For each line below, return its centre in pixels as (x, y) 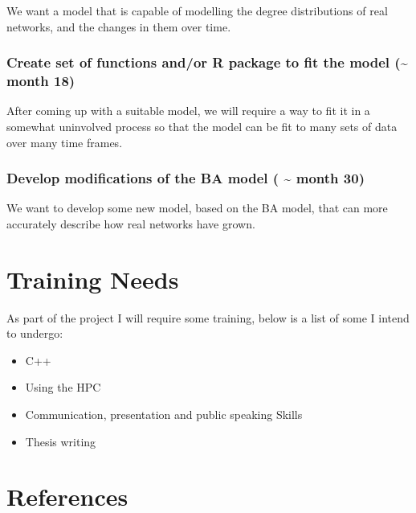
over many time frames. (65, 142)
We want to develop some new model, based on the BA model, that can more (197, 208)
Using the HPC (63, 387)
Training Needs (93, 279)
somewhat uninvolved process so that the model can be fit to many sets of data (202, 126)
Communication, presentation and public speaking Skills (164, 415)
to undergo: (35, 333)
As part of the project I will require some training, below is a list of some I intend (208, 317)
